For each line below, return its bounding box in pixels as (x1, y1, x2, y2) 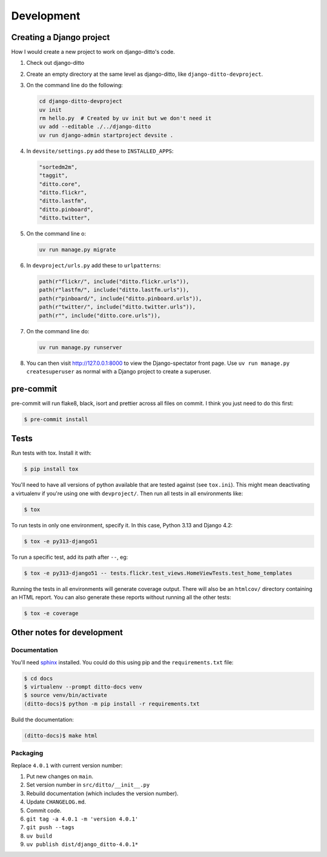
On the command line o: (26, 230, 87, 238)
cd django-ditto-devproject (39, 98, 122, 105)
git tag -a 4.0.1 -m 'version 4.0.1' (26, 815, 139, 822)
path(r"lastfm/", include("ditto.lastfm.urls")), (39, 287, 190, 293)
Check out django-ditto (26, 59, 85, 67)
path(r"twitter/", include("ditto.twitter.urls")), (39, 304, 196, 310)
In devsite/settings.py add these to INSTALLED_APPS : (26, 147, 174, 155)
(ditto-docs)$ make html (24, 732, 98, 739)
